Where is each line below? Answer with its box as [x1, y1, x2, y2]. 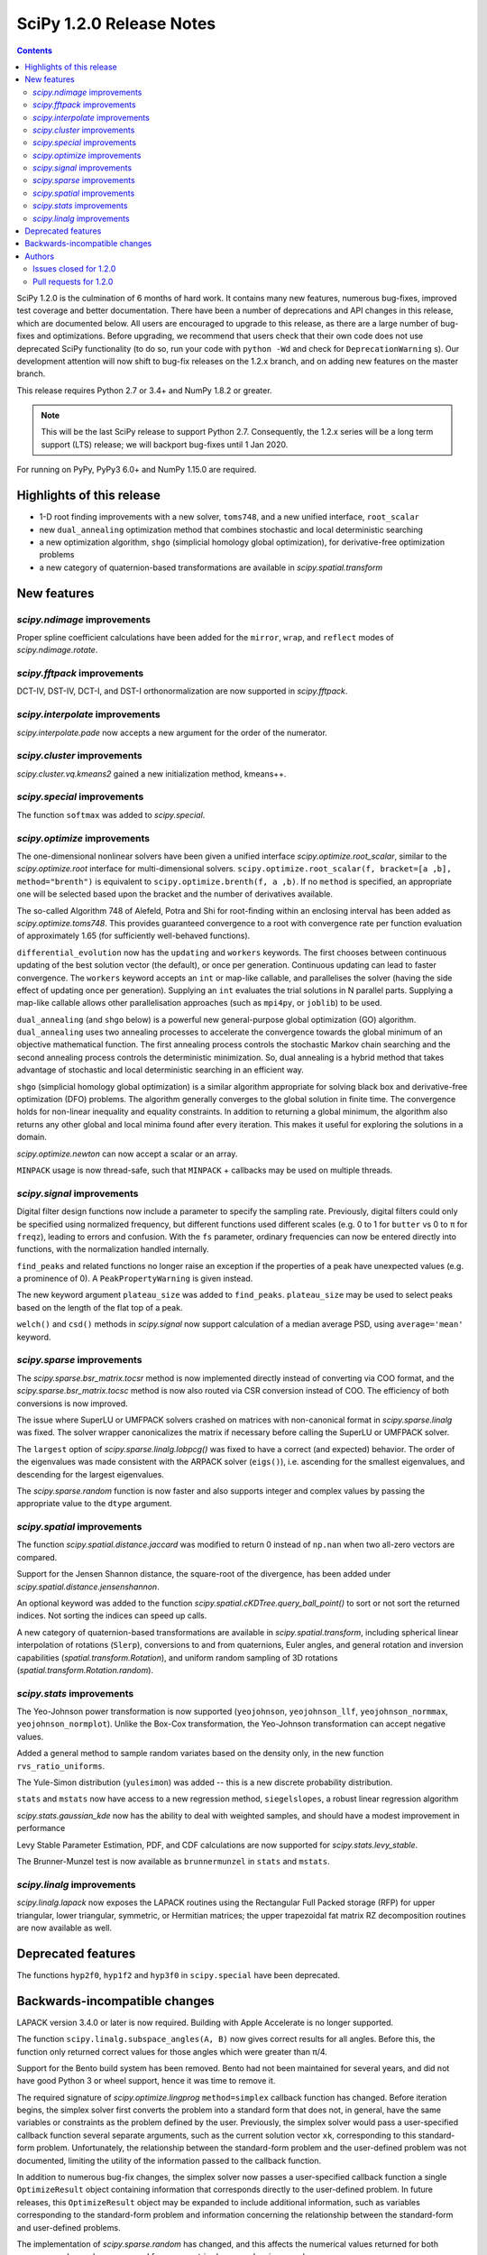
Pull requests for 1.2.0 [32, 276, 114, 287]
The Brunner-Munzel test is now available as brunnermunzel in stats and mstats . [16, 1855, 330, 1866]
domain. [16, 1132, 47, 1143]
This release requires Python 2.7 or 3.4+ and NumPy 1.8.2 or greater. [16, 384, 272, 396]
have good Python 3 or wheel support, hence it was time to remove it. [16, 2076, 276, 2086]
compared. [16, 1551, 58, 1562]
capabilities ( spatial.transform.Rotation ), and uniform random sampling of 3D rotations [16, 1652, 338, 1663]
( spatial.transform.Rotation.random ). [16, 1664, 153, 1675]
